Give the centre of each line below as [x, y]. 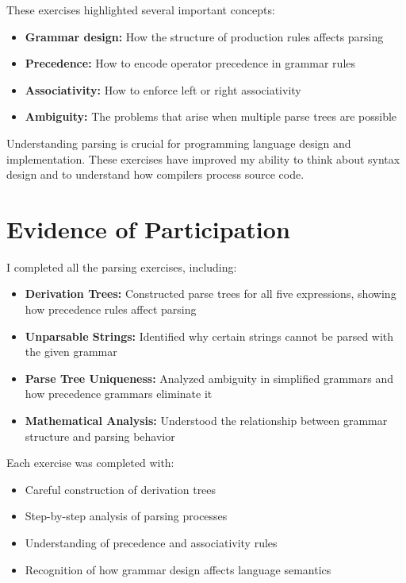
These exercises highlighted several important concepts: [141, 10]
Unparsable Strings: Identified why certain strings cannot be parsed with [209, 336]
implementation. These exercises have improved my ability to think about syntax [203, 158]
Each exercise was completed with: [90, 463]
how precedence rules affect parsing [111, 309]
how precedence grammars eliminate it [119, 394]
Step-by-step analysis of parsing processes [126, 516]
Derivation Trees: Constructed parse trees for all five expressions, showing [211, 293]
